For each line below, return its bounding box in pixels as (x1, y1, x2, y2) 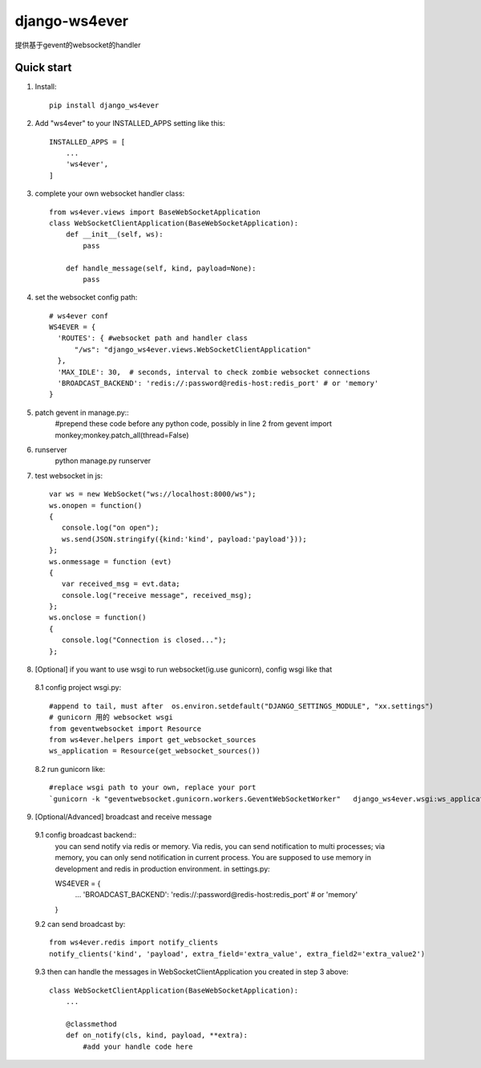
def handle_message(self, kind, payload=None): (65, 263, 257, 273)
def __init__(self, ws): (65, 229, 164, 239)
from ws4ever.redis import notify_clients (49, 938, 219, 947)
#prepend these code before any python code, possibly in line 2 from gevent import (55, 419, 333, 428)
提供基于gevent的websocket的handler (14, 40, 141, 50)
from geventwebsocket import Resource (49, 724, 202, 733)
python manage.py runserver (55, 456, 152, 465)
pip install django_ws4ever (49, 100, 160, 110)
